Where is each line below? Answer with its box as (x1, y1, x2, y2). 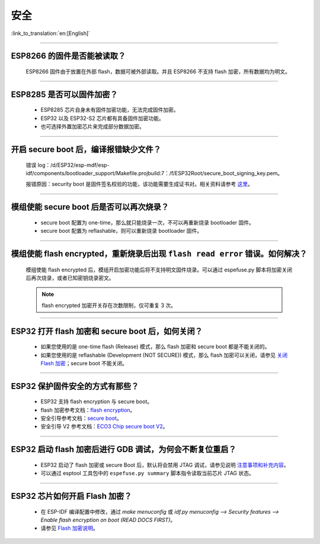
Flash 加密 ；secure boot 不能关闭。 (40, 359, 127, 366)
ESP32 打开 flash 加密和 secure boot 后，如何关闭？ (11, 326, 203, 336)
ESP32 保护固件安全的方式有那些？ (11, 381, 139, 391)
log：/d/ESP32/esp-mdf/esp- (37, 161, 110, 169)
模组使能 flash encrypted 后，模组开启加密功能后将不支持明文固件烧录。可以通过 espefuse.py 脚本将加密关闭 (25, 266, 293, 273)
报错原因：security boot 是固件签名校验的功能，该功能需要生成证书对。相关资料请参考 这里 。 (25, 181, 254, 188)
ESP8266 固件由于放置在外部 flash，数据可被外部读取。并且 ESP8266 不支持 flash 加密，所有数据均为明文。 (25, 68, 290, 75)
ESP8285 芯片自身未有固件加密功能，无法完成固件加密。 (40, 106, 179, 113)
